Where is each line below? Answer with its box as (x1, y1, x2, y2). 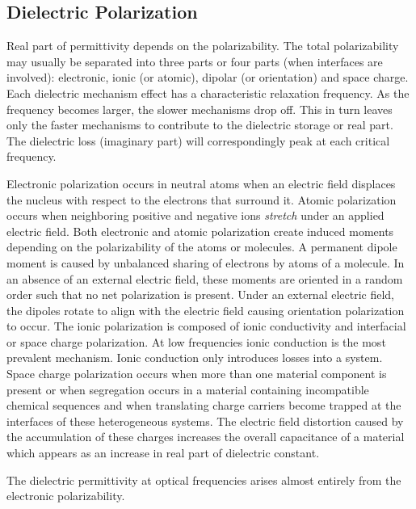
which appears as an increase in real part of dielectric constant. (6, 444, 320, 461)
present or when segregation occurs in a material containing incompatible (6, 381, 369, 398)
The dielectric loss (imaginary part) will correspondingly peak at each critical (6, 132, 390, 149)
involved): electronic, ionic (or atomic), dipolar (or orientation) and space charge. (6, 69, 409, 86)
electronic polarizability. (6, 487, 125, 504)
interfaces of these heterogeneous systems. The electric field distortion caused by (6, 412, 404, 429)
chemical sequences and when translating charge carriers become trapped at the (6, 397, 401, 414)
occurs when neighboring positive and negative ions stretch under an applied (6, 207, 384, 224)
